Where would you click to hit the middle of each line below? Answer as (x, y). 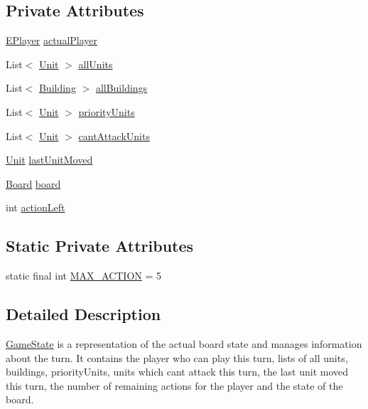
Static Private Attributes (100, 246)
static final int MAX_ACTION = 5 (84, 276)
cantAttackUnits (114, 136)
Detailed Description (83, 314)
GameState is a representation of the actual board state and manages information (184, 343)
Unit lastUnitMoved (49, 160)
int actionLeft (36, 207)
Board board (33, 183)
